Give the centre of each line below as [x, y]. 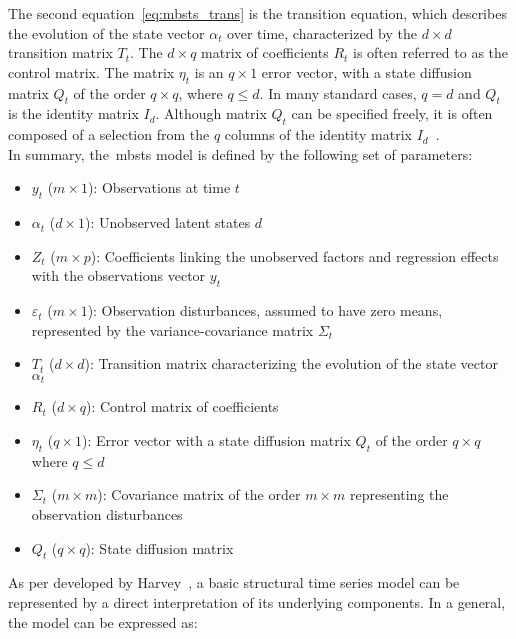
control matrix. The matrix [91, 71]
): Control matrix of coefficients [182, 406]
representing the [399, 494]
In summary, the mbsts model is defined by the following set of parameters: [240, 153]
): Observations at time [159, 187]
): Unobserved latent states [168, 222]
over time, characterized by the [322, 32]
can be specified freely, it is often [392, 113]
